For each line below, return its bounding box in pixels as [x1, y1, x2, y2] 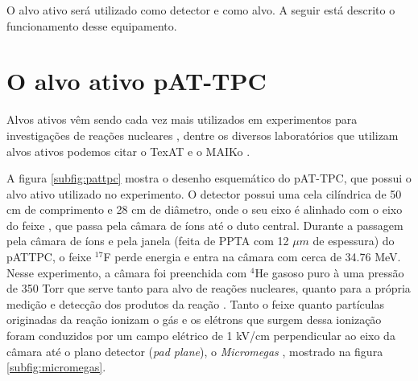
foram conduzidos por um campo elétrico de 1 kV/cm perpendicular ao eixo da [6, 327, 395, 344]
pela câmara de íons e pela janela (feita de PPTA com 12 [6, 232, 289, 249]
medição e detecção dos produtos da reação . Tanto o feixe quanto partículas [6, 295, 384, 312]
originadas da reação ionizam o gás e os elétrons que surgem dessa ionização [6, 311, 382, 328]
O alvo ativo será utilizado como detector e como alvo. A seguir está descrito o [6, 2, 395, 18]
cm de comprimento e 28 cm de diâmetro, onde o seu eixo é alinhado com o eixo [6, 201, 403, 218]
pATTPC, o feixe [6, 248, 92, 265]
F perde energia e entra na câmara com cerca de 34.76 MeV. [103, 248, 401, 265]
